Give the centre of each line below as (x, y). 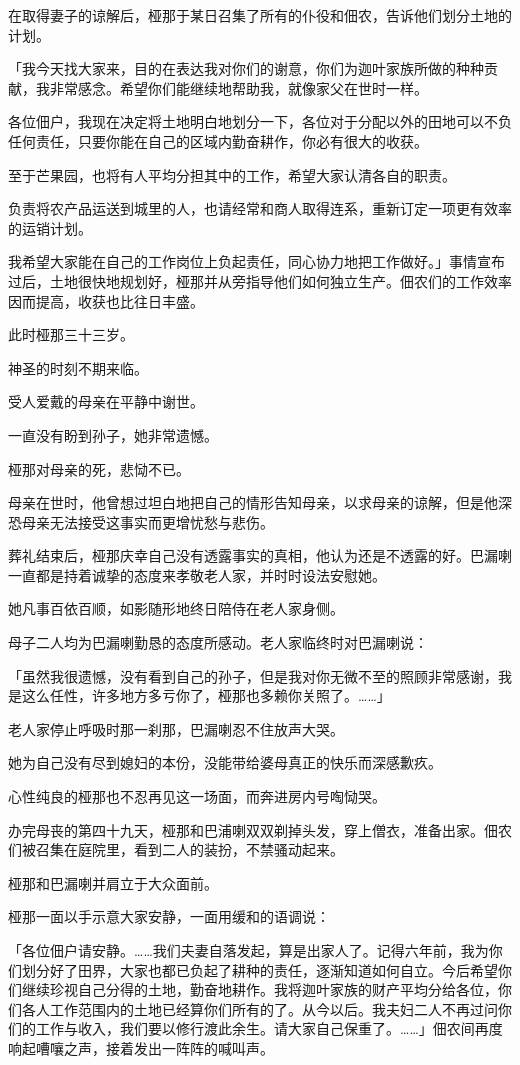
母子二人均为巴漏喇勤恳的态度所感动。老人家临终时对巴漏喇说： (218, 642)
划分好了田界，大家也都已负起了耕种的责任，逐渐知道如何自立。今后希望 (259, 969)
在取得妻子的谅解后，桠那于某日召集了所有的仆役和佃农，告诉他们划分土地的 (260, 15)
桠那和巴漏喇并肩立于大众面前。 (113, 882)
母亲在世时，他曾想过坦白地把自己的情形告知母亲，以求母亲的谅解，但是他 (253, 502)
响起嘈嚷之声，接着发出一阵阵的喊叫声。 (141, 1047)
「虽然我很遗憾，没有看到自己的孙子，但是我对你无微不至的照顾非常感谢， (253, 675)
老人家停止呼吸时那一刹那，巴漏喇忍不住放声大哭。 (176, 728)
